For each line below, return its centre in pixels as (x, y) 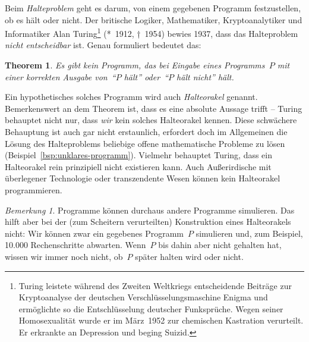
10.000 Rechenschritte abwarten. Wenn (75, 245)
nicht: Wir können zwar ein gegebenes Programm (94, 233)
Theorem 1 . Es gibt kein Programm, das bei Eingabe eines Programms (135, 65)
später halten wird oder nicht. (189, 256)
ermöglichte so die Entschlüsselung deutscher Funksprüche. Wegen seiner (151, 308)
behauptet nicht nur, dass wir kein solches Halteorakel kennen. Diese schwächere (151, 120)
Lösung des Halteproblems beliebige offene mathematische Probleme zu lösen (145, 143)
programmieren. (34, 189)
